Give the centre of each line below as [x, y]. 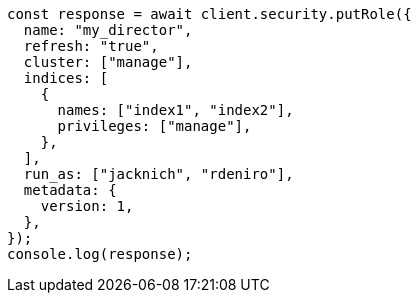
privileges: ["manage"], [154, 126]
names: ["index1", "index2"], [175, 110]
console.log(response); [100, 254]
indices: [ [66, 78]
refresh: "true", [91, 46]
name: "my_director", [108, 30]
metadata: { [70, 190]
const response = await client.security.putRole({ [209, 14]
